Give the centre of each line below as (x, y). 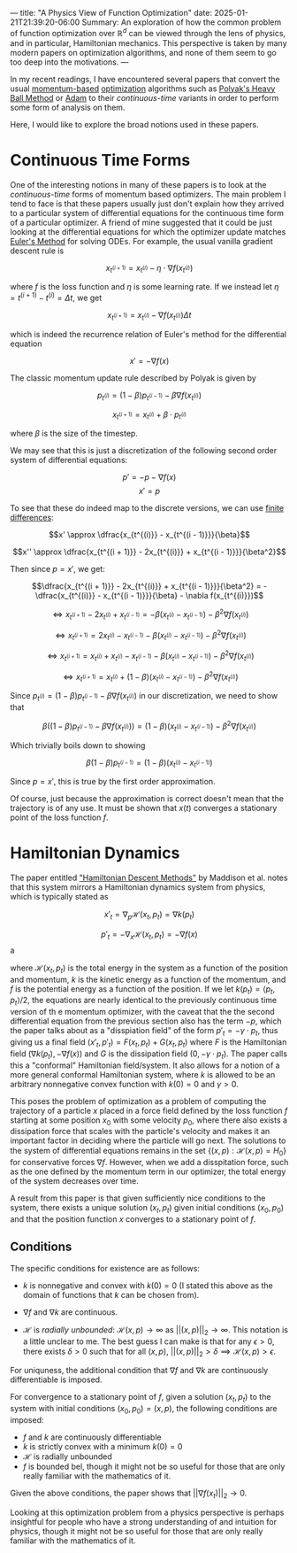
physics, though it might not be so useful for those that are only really (137, 1531)
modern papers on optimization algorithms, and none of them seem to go (143, 52)
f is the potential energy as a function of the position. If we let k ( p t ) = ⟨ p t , (143, 989)
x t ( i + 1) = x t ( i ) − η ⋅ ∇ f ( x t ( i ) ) (149, 269)
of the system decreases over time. (75, 1181)
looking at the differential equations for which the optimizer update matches (148, 232)
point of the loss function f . (59, 817)
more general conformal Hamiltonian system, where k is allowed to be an (143, 1074)
